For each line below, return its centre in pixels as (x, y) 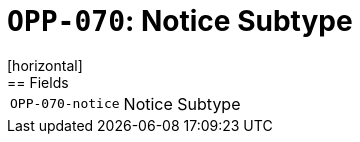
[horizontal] (45, 65)
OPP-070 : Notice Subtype (180, 21)
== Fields (38, 82)
